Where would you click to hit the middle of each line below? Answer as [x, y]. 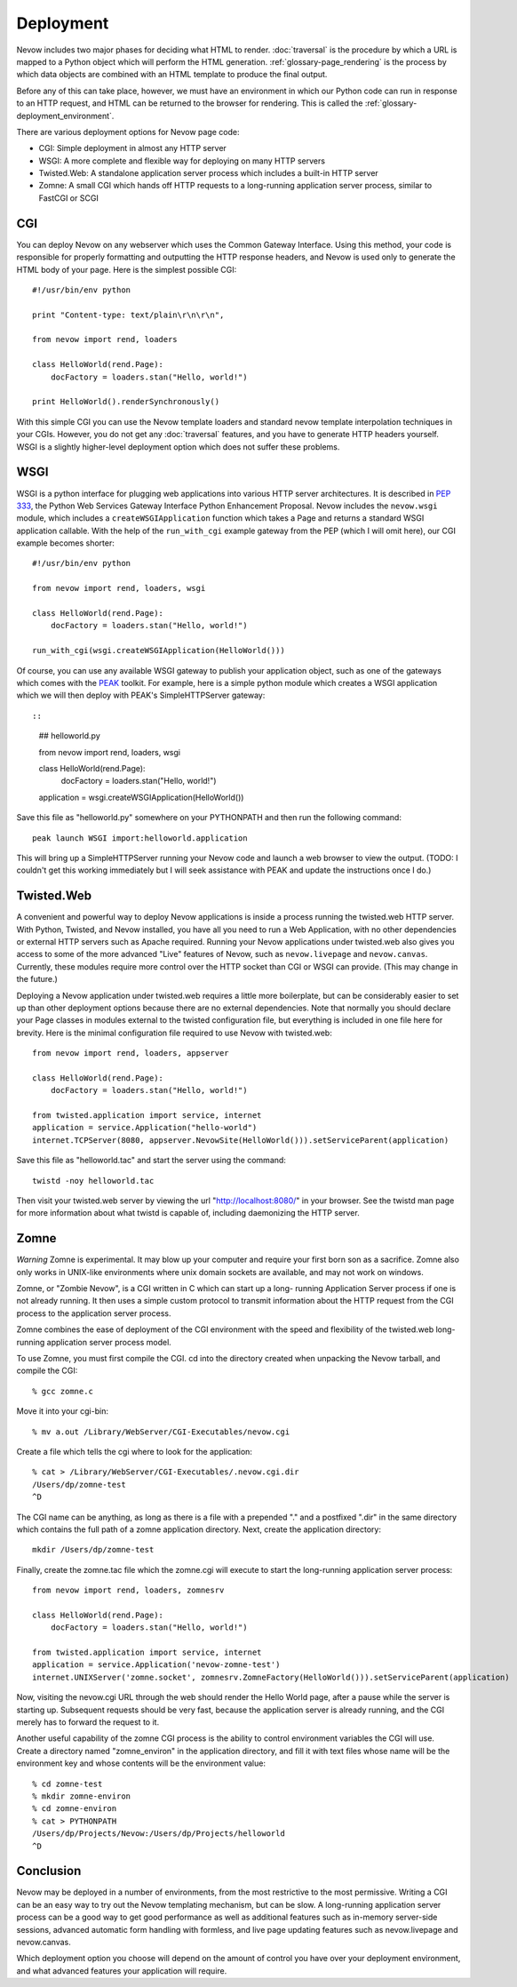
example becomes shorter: [66, 543]
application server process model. [109, 1342]
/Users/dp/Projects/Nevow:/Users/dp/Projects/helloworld [159, 1834]
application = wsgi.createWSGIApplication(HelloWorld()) [141, 797]
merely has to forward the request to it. [88, 1722]
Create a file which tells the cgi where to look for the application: [135, 1451]
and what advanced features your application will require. [122, 1971]
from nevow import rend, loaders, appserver [131, 1053]
